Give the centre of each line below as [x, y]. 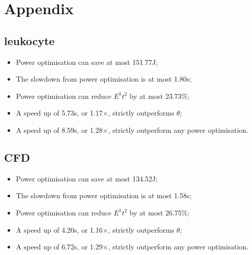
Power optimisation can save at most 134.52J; [87, 178]
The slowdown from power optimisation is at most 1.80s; [104, 79]
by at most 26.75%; [160, 212]
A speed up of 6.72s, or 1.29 [59, 247]
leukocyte [29, 40]
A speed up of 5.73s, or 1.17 [59, 113]
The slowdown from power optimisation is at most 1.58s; [104, 195]
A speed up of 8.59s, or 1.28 [59, 130]
